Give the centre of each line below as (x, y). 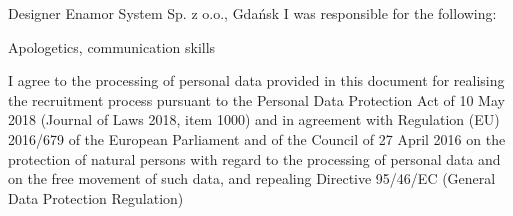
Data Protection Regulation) (96, 197)
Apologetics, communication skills (112, 46)
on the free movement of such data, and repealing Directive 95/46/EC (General (252, 178)
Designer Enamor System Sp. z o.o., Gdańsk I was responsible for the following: (252, 13)
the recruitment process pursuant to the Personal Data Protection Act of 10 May (256, 99)
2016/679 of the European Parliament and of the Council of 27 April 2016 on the (257, 138)
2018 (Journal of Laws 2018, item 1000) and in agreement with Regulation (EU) (254, 119)
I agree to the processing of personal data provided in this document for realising (256, 80)
